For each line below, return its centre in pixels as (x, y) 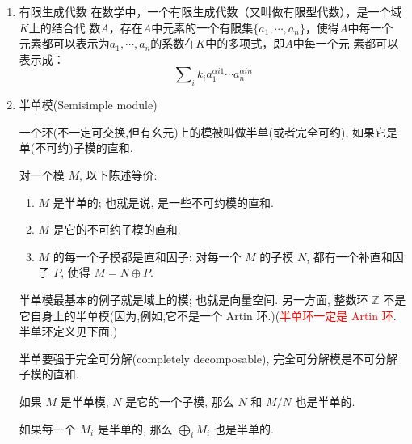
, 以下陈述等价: (118, 175)
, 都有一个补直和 (349, 256)
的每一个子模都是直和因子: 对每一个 (147, 256)
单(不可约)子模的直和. (76, 148)
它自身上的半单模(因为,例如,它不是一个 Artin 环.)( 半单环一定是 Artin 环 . (208, 315)
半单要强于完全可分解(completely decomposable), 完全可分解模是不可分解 (208, 358)
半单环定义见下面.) (68, 331)
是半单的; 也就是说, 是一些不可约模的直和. (163, 202)
